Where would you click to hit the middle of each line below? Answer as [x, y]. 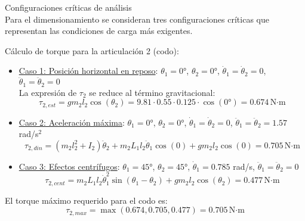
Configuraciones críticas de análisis [68, 7]
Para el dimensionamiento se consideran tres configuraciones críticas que [137, 19]
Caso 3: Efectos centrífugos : [69, 166]
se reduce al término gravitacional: [152, 92]
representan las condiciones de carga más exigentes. [99, 31]
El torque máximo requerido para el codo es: [86, 200]
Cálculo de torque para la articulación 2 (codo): [92, 50]
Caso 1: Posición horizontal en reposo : [88, 71]
